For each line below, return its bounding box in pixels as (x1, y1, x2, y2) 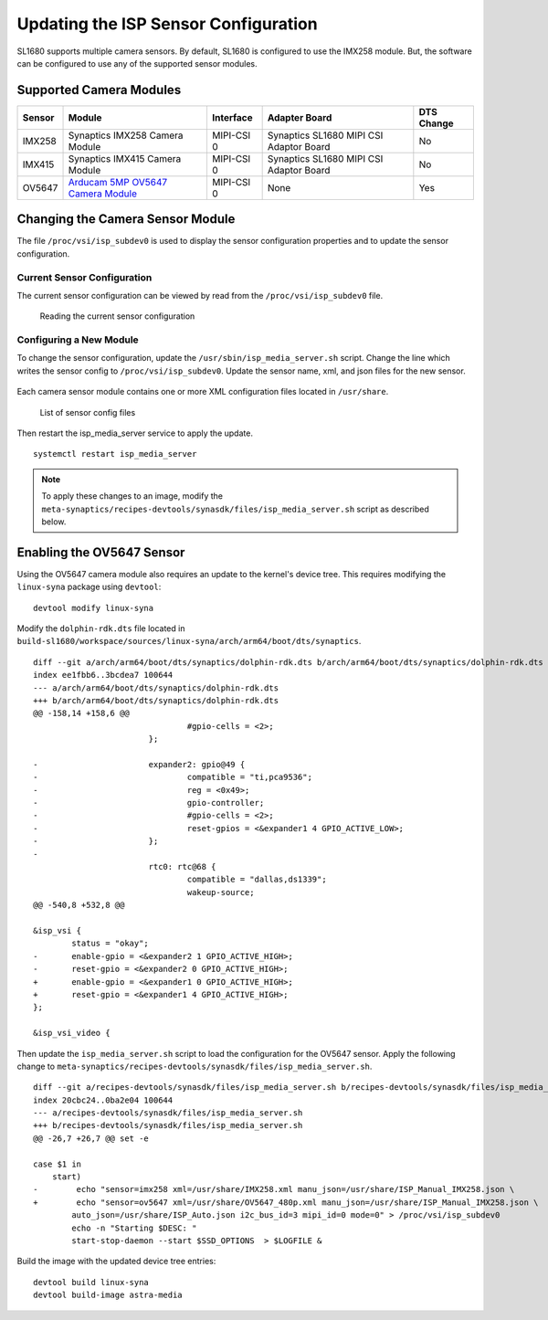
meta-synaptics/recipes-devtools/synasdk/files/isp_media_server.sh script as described (41, 503, 429, 514)
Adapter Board (267, 111, 332, 123)
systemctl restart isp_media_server (33, 449, 197, 459)
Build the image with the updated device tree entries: (16, 1256, 216, 1267)
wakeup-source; (186, 887, 255, 897)
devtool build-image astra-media (33, 1290, 183, 1301)
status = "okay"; (71, 938, 150, 949)
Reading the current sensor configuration (39, 311, 195, 322)
